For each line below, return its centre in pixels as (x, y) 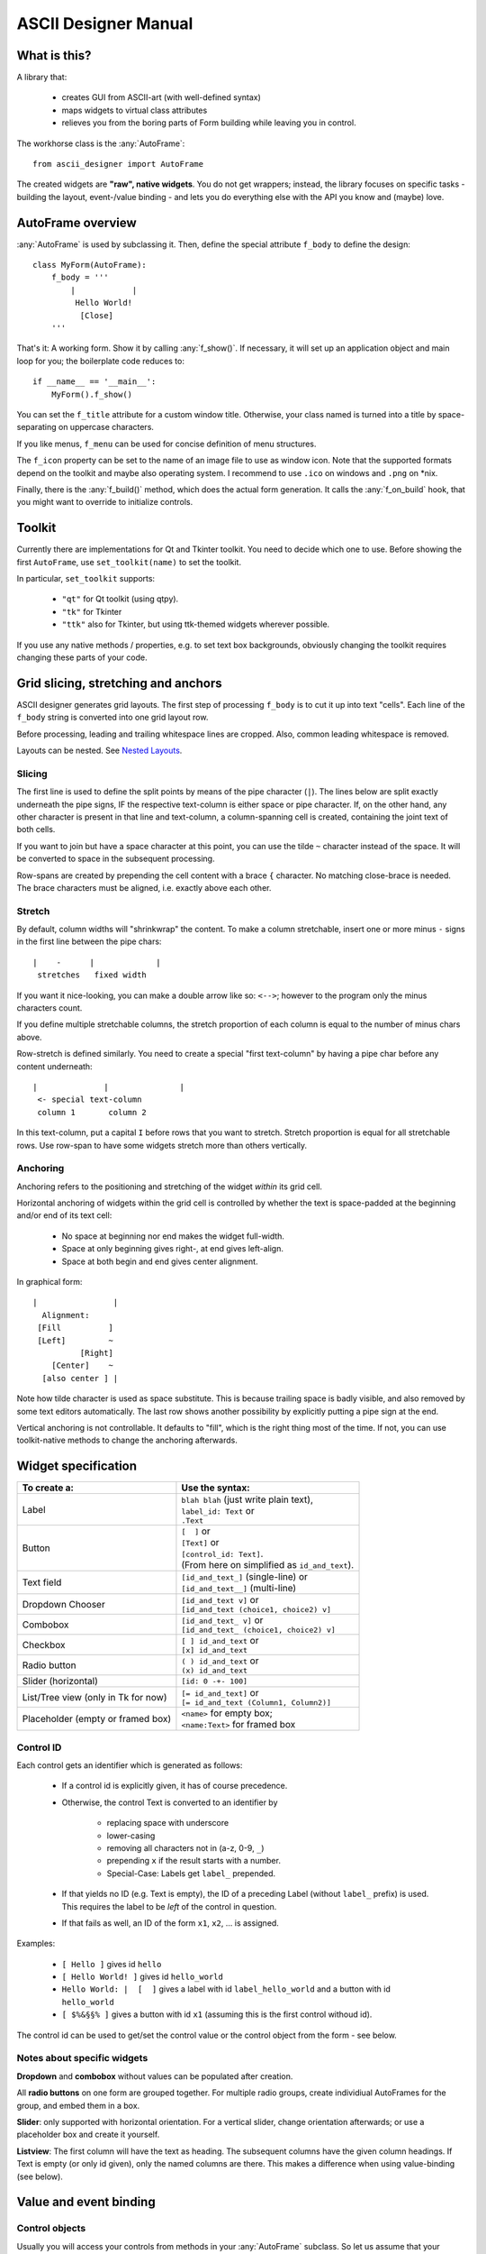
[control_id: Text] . (222, 1553)
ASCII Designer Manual (105, 23)
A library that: (42, 78)
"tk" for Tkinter (92, 611)
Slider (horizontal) (60, 1681)
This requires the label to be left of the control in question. (169, 1906)
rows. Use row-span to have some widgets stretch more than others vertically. (162, 1145)
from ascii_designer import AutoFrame (118, 164)
